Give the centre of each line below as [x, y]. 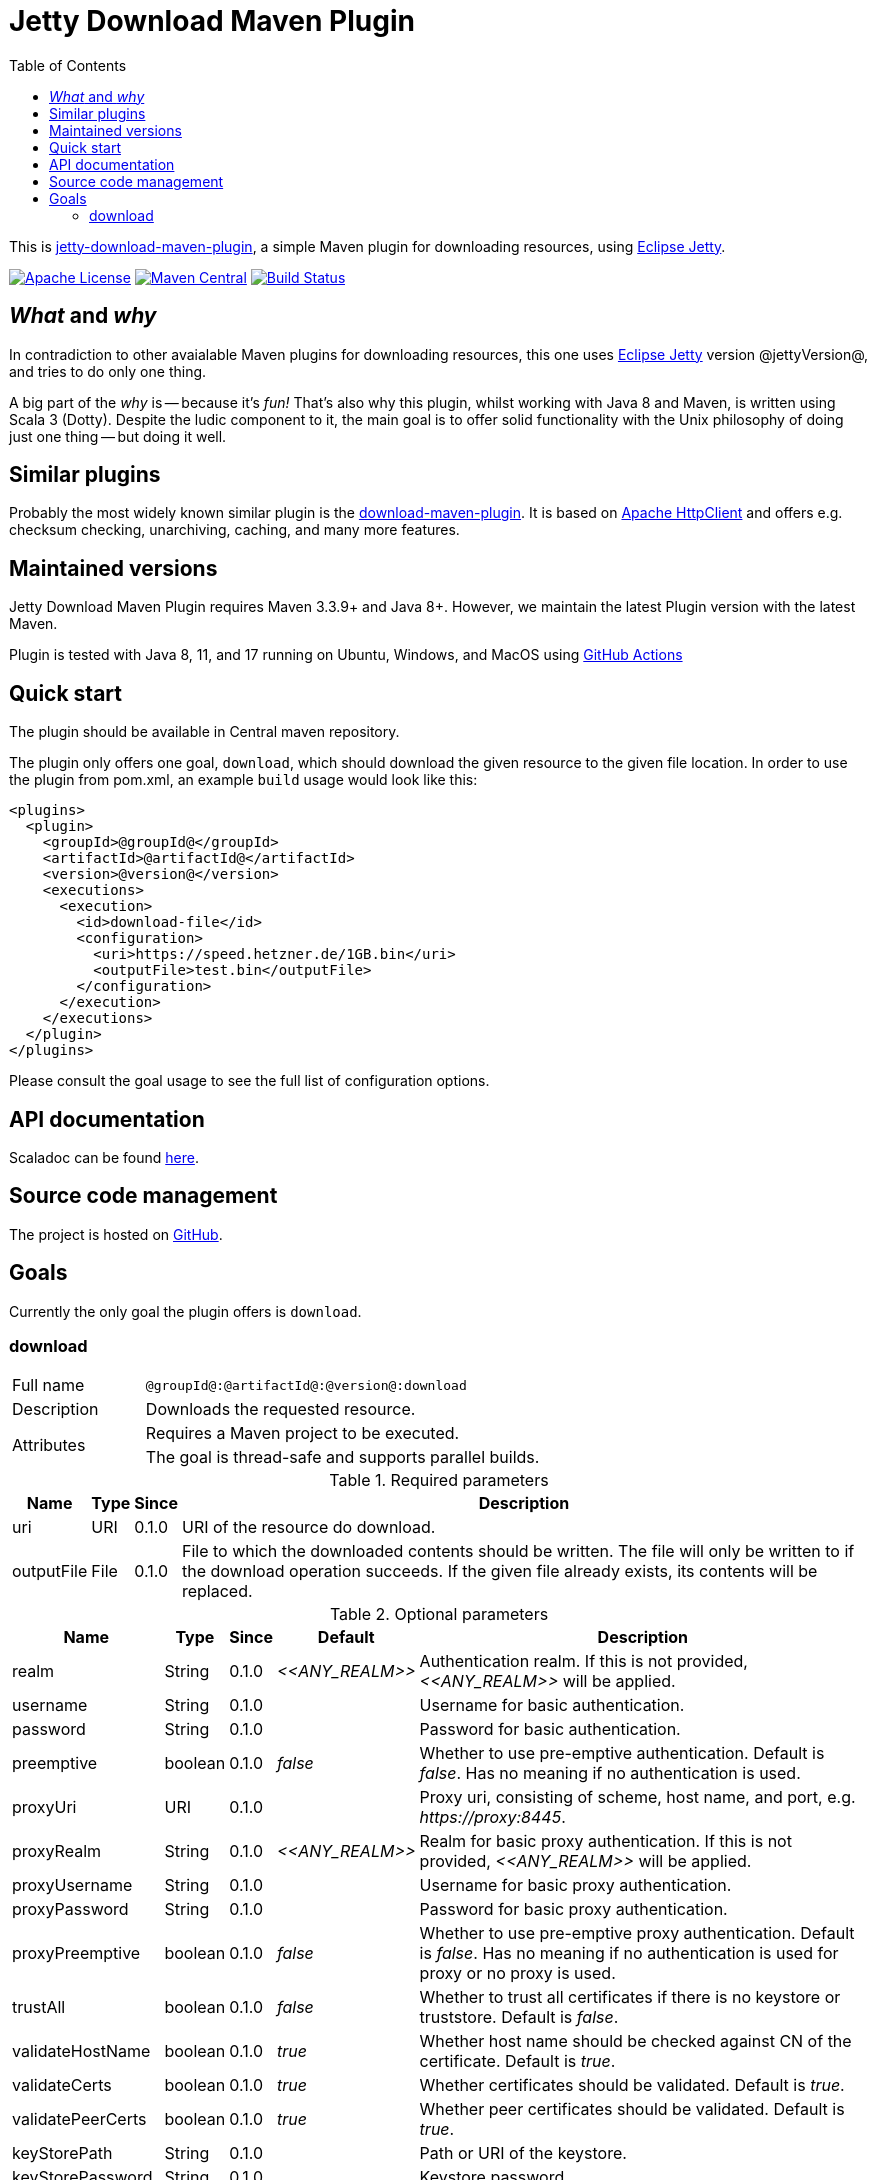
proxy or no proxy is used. [517, 1973]
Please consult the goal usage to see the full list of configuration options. [249, 1081]
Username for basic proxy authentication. [575, 1885]
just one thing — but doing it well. [118, 436]
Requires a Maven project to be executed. [302, 1433]
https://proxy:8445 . [492, 1817]
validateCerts [62, 2085]
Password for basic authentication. [550, 1729]
